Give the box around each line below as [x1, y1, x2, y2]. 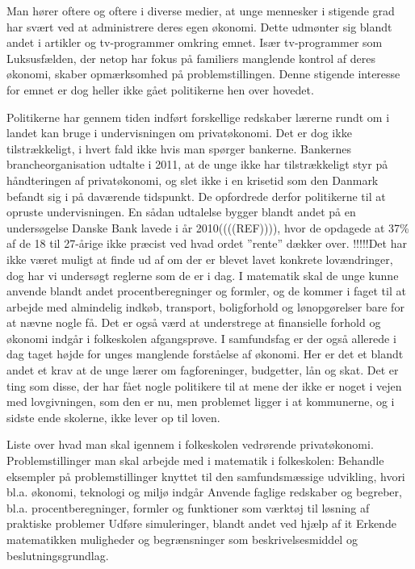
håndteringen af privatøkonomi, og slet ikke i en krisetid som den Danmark [6, 171, 379, 188]
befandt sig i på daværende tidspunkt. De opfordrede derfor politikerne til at [6, 187, 386, 204]
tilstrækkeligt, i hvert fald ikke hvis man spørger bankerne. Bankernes [6, 140, 351, 157]
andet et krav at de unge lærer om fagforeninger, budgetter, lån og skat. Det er [6, 362, 399, 379]
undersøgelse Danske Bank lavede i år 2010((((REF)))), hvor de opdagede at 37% [6, 219, 409, 236]
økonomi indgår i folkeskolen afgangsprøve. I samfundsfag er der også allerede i [6, 329, 396, 346]
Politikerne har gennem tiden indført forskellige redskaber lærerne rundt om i [6, 108, 390, 125]
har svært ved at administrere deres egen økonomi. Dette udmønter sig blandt [6, 18, 392, 35]
